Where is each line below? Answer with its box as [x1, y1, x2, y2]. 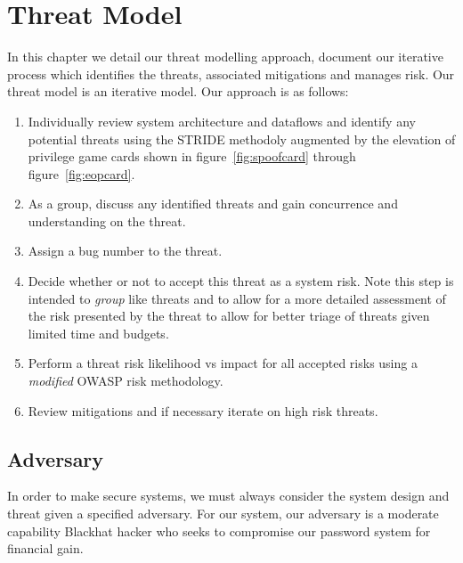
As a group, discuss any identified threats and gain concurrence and [28, 194, 398, 213]
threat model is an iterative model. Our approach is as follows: [7, 82, 349, 101]
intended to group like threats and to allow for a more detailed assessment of [28, 289, 446, 307]
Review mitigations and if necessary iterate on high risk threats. [28, 401, 378, 420]
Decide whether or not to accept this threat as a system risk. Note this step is [28, 272, 454, 290]
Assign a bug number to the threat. [28, 241, 223, 260]
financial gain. [7, 539, 84, 558]
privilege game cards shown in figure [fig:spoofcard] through [28, 147, 356, 166]
